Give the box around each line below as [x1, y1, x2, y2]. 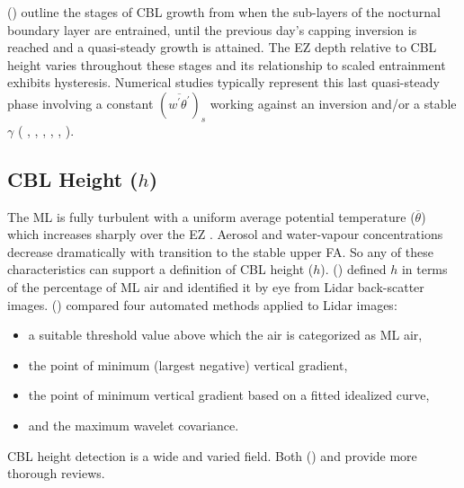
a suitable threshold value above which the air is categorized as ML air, [28, 325, 423, 344]
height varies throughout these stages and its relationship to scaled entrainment [7, 55, 446, 74]
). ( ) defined [320, 260, 387, 279]
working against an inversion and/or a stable [210, 93, 457, 112]
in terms [401, 260, 448, 279]
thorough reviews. [7, 464, 105, 483]
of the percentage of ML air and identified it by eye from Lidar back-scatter [7, 277, 424, 296]
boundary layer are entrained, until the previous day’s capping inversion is [7, 20, 417, 39]
